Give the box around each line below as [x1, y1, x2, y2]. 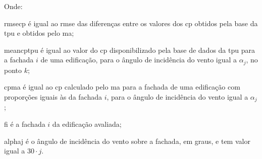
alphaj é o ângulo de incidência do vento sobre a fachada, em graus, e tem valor [4, 135, 250, 146]
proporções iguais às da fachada [4, 92, 102, 102]
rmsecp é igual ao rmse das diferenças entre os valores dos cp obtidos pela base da [4, 18, 258, 28]
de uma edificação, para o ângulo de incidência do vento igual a [40, 54, 237, 65]
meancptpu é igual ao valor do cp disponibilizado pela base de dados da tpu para [4, 44, 255, 55]
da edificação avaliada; [52, 119, 122, 129]
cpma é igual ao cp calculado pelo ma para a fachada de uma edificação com [4, 82, 240, 92]
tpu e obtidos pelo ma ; [4, 28, 74, 38]
